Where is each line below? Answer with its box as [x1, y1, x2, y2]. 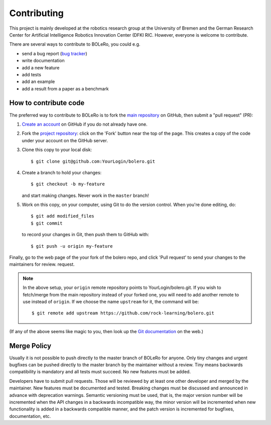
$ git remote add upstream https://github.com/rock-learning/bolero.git [32, 310, 214, 316]
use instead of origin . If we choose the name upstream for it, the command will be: [23, 299, 199, 304]
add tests [22, 71, 41, 77]
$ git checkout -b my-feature [31, 181, 105, 187]
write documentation [22, 58, 65, 64]
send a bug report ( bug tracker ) [22, 50, 87, 56]
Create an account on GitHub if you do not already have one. [22, 121, 148, 127]
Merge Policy [9, 342, 52, 350]
